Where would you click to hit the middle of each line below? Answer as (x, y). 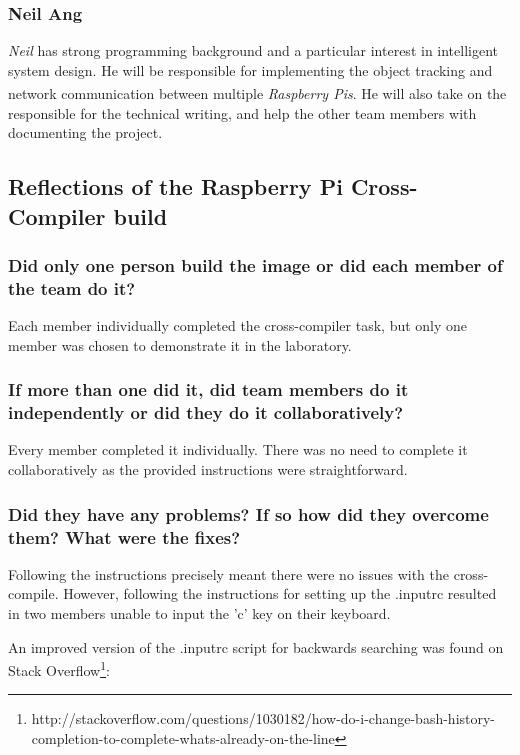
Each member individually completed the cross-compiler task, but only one (238, 325)
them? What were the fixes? (124, 536)
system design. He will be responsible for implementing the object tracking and (250, 69)
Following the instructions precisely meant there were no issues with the (228, 573)
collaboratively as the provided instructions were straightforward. (208, 469)
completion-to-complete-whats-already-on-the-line (183, 738)
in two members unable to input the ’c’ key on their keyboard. (199, 613)
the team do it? (72, 287)
